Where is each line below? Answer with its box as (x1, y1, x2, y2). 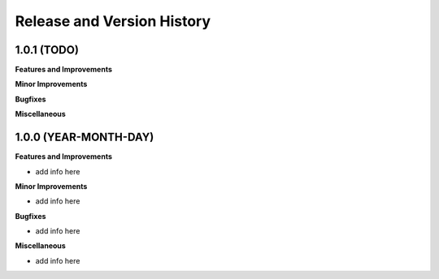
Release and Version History (15, 12, 211, 30)
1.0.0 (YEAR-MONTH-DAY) (15, 131, 154, 144)
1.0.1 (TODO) (15, 43, 79, 57)
